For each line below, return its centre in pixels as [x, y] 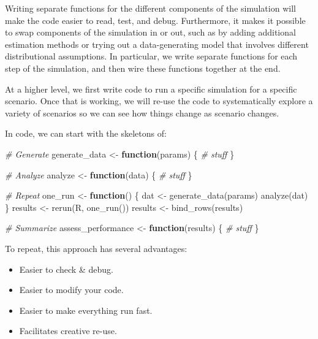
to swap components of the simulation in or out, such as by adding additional [150, 32]
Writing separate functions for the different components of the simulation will [150, 8]
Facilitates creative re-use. [68, 331]
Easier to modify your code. [71, 290]
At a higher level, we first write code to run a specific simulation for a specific [151, 89]
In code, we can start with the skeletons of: [86, 133]
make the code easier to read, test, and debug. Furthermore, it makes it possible [155, 20]
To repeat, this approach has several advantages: [96, 248]
